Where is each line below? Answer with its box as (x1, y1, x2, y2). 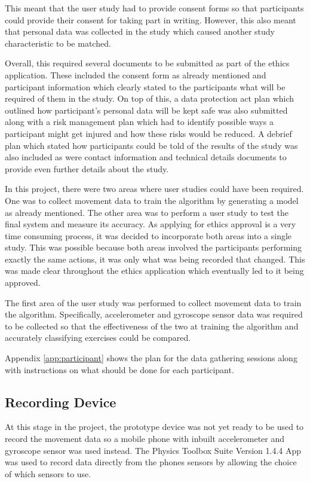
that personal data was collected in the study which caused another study (5, 25, 275, 38)
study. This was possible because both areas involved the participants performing (5, 241, 302, 254)
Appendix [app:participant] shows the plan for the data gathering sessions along (5, 352, 297, 364)
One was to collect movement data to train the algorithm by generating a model (5, 194, 299, 206)
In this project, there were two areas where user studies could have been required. (5, 182, 304, 195)
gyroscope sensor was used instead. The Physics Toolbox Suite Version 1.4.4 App (5, 444, 302, 456)
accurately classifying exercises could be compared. (5, 331, 191, 344)
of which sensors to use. (5, 467, 91, 480)
